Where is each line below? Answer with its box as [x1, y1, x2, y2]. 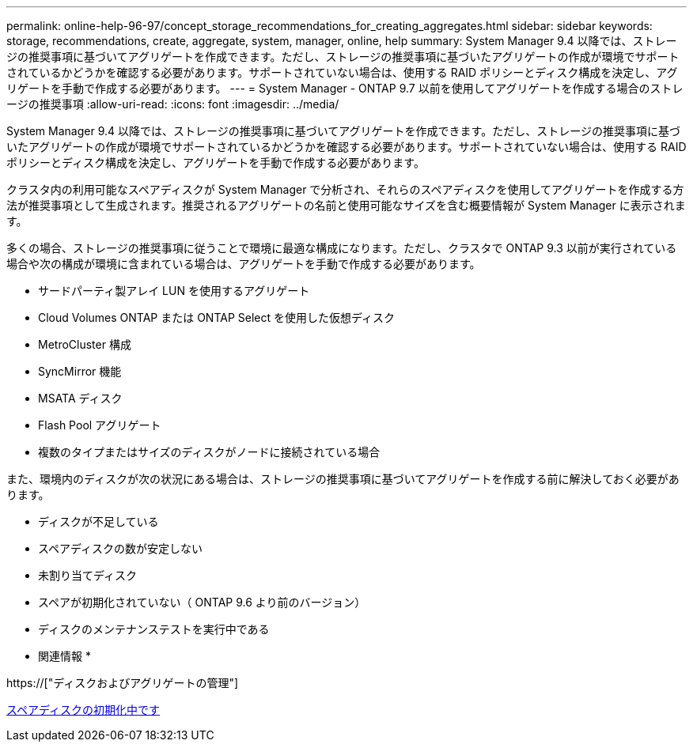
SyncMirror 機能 [38, 365, 122, 378]
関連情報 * [38, 649, 91, 663]
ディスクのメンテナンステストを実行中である [38, 622, 270, 636]
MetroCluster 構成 [38, 338, 131, 351]
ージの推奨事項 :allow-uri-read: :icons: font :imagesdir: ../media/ [6, 97, 339, 111]
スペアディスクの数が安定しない [38, 542, 203, 555]
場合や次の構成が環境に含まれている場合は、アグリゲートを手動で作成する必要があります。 [6, 257, 481, 270]
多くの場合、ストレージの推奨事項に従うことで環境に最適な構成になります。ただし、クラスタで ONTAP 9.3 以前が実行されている [6, 241, 677, 255]
